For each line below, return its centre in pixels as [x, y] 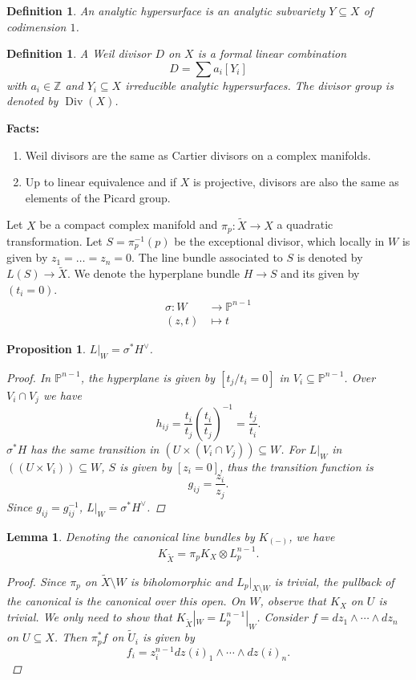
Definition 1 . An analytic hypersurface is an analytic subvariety [166, 10]
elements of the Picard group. [98, 197]
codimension [36, 26]
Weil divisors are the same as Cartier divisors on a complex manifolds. [198, 155]
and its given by [320, 273]
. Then [71, 637]
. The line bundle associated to [207, 257]
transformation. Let [55, 241]
